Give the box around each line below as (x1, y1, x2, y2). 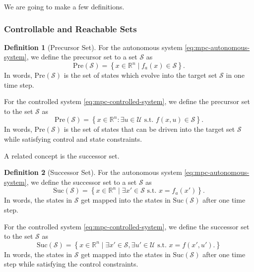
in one (226, 70, 245, 80)
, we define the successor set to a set (26, 176, 137, 187)
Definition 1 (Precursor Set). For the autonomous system (4, 42, 183, 52)
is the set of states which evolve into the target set (63, 70, 217, 80)
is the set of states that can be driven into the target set (63, 124, 235, 134)
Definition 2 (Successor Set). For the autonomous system (4, 167, 182, 177)
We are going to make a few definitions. (4, 1, 125, 11)
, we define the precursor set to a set (26, 52, 137, 62)
